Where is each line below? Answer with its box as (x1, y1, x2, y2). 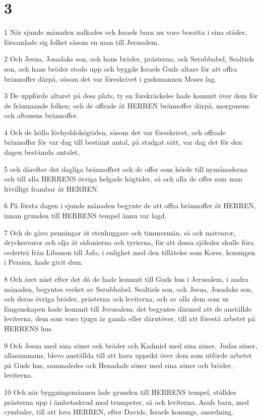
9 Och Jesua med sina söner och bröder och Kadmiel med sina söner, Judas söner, (4, 340, 257, 350)
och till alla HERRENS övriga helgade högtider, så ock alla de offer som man (4, 173, 243, 184)
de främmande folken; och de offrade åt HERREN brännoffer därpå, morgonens (4, 100, 249, 110)
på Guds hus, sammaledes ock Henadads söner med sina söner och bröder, (4, 359, 233, 370)
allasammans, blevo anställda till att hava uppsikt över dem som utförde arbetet (4, 350, 252, 361)
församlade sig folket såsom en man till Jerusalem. (4, 36, 159, 47)
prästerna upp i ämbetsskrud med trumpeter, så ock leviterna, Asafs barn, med (4, 396, 249, 407)
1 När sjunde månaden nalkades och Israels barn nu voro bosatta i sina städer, (4, 27, 247, 37)
